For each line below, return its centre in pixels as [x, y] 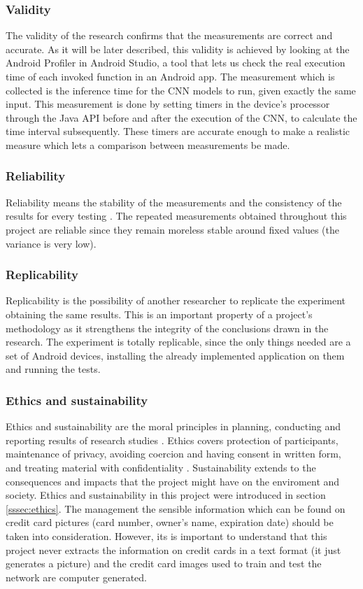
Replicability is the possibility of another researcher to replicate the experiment [176, 300]
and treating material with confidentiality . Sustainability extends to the [161, 467]
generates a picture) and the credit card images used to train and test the [164, 563]
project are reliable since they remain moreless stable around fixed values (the [172, 229]
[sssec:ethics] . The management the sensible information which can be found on [176, 508]
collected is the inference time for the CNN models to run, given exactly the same [181, 90]
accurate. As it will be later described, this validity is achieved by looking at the [178, 49]
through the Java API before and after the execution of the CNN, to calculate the [181, 117]
